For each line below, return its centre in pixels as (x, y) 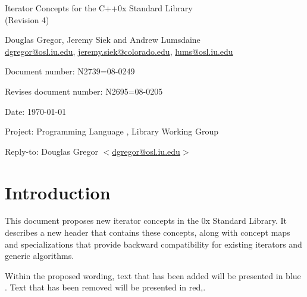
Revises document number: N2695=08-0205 (84, 91)
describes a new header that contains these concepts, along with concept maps (148, 232)
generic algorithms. (40, 256)
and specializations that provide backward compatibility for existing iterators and (153, 244)
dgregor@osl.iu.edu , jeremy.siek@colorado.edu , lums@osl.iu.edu (119, 51)
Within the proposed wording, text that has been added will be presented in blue (153, 275)
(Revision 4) (27, 19)
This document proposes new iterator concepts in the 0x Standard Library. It (146, 221)
